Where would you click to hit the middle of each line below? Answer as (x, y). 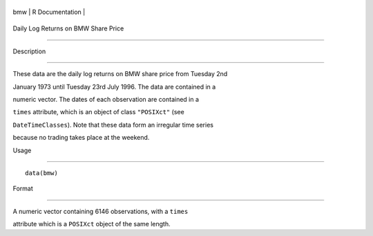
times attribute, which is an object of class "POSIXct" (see (98, 112)
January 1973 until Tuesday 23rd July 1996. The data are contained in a (114, 87)
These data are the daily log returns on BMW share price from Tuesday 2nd (120, 74)
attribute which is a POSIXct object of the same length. (92, 224)
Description (29, 51)
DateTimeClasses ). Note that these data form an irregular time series (113, 125)
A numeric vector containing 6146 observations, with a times (101, 211)
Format (23, 189)
